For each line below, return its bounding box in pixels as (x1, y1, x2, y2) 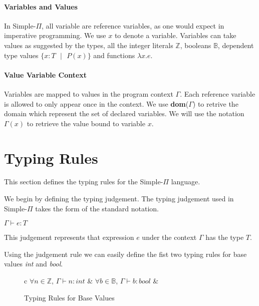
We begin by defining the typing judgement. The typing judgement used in (4, 193, 234, 204)
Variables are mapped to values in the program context (4, 88, 173, 99)
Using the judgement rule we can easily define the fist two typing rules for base (4, 248, 247, 259)
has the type (205, 232, 244, 242)
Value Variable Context (4, 69, 87, 80)
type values (4, 50, 39, 60)
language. (171, 176, 200, 187)
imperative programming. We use (4, 30, 106, 41)
